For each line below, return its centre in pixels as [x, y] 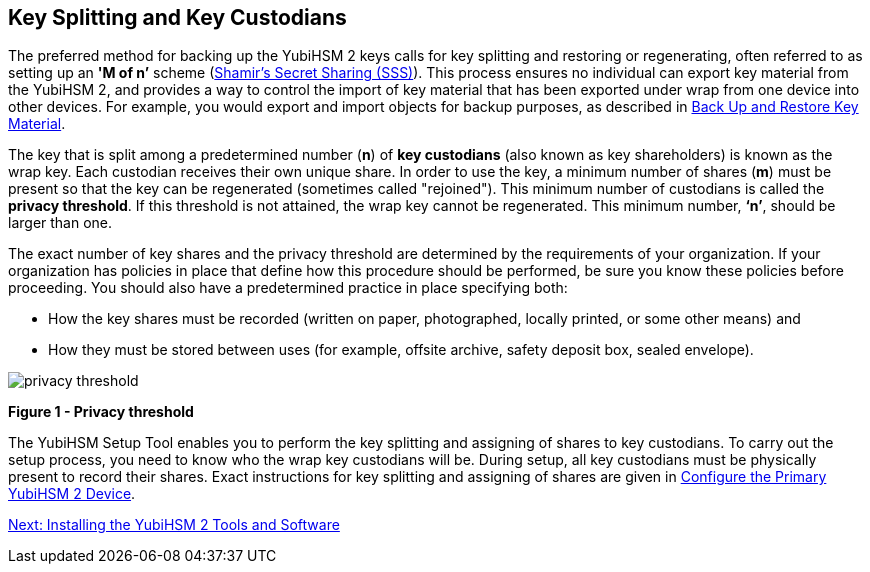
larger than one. [60, 223]
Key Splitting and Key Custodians [177, 17]
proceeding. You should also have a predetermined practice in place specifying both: [288, 288]
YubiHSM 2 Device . [72, 494]
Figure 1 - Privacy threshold [101, 412]
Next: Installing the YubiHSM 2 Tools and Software [174, 525]
